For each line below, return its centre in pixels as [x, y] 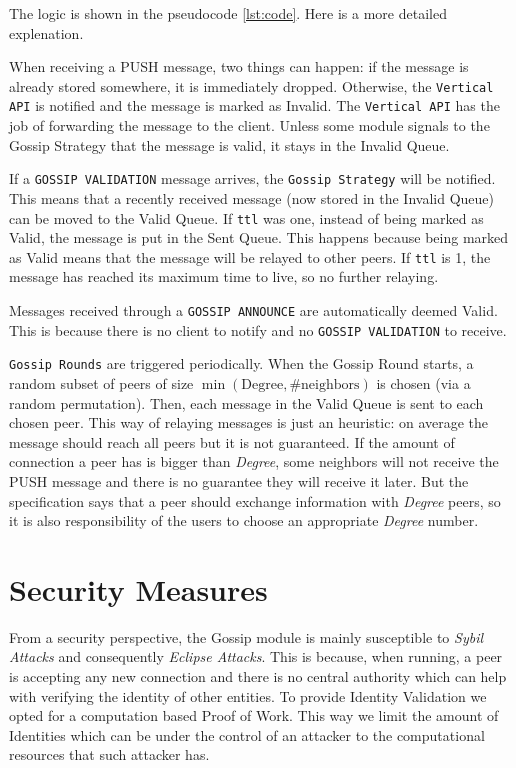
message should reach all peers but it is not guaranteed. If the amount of [232, 441]
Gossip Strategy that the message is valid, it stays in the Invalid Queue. [229, 144]
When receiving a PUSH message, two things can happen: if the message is [239, 66]
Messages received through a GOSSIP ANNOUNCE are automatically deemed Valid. [253, 310]
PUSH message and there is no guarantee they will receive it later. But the [239, 480]
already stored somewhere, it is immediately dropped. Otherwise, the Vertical [251, 85]
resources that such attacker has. [109, 754]
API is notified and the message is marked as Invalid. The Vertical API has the [254, 105]
